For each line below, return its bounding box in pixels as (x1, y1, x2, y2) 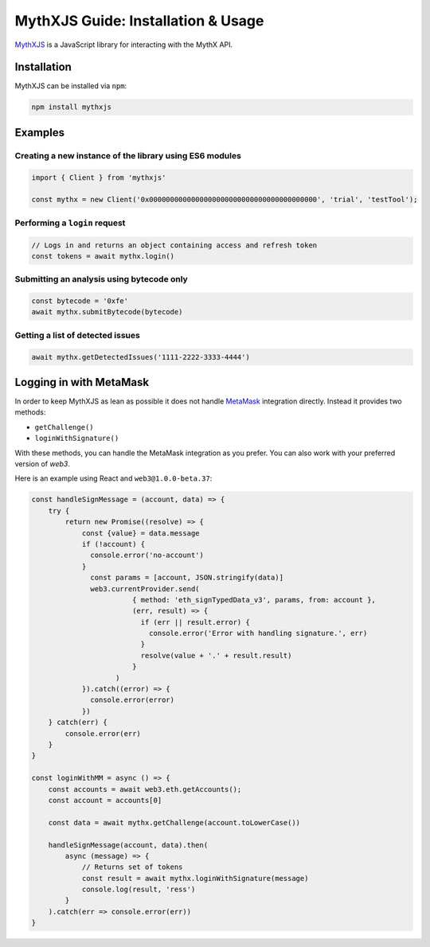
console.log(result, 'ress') (81, 885, 196, 894)
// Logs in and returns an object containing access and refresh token (31, 240, 318, 250)
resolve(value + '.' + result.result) (140, 651, 292, 660)
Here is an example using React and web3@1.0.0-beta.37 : (14, 473, 213, 483)
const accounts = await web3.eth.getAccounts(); (48, 785, 242, 793)
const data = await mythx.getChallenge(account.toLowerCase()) (48, 818, 301, 827)
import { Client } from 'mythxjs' (31, 173, 166, 182)
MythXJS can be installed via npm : (14, 81, 127, 91)
